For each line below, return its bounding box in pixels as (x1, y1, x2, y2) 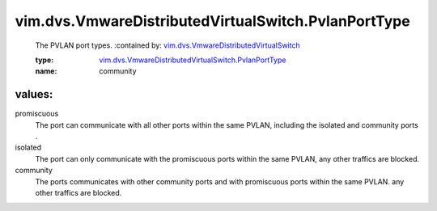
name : (35, 66, 57, 76)
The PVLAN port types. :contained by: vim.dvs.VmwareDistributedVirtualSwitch (35, 40, 300, 50)
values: (15, 87, 53, 101)
